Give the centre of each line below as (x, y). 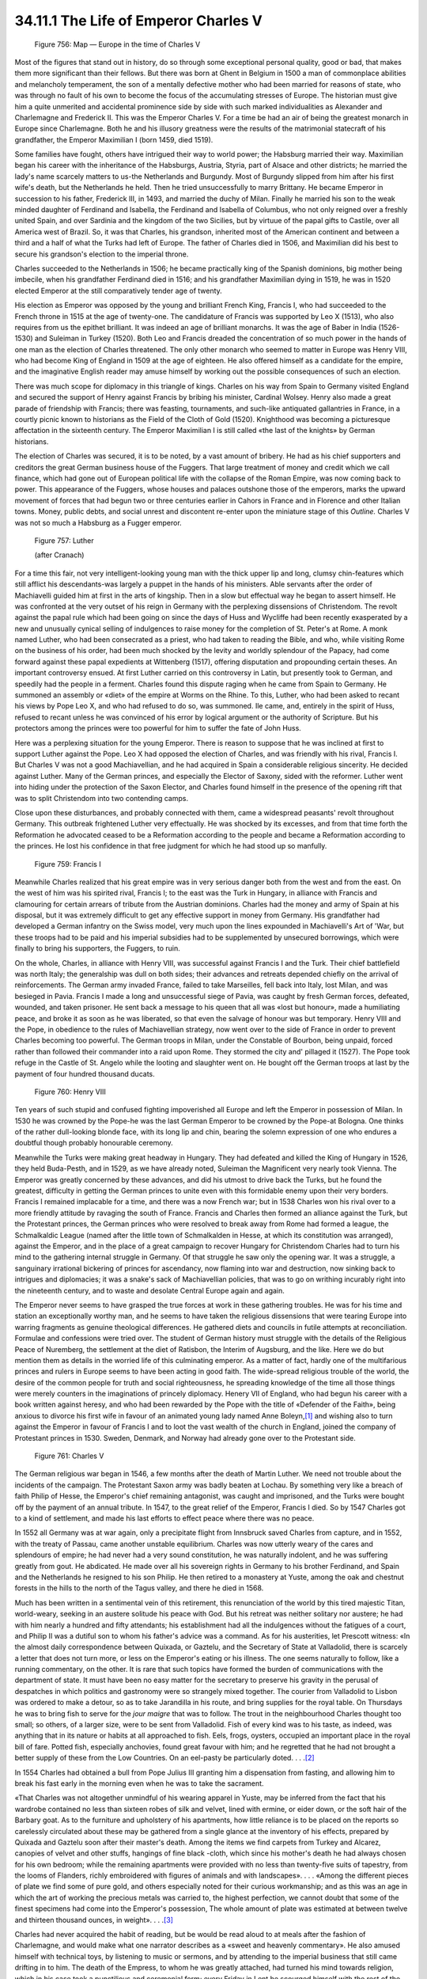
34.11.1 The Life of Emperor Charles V (138, 21)
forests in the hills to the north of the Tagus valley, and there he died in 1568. (139, 1588)
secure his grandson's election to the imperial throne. (102, 254)
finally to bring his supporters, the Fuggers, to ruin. (98, 948)
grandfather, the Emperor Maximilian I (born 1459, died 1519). (114, 139)
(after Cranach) (59, 555)
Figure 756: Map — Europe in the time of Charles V (117, 44)
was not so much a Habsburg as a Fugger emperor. (98, 522)
